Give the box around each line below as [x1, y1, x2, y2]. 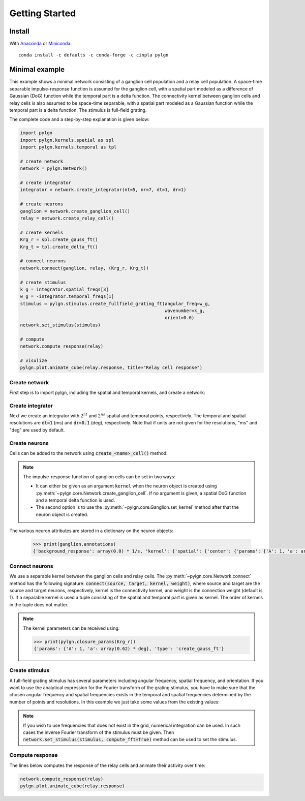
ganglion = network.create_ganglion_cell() [20, 208, 131, 214]
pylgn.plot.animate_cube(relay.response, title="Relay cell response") [20, 365, 203, 371]
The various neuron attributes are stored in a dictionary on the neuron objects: [9, 528, 174, 534]
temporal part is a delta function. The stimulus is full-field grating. [9, 107, 147, 113]
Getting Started [9, 8, 76, 19]
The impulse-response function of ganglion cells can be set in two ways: [23, 473, 175, 480]
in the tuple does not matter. [9, 601, 69, 607]
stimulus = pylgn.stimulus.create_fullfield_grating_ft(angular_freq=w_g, [20, 300, 211, 306]
